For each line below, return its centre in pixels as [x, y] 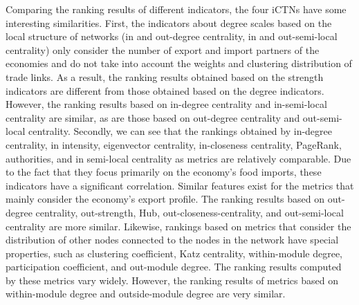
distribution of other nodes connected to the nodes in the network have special [172, 240]
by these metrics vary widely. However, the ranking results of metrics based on [172, 280]
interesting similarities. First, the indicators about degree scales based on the [169, 22]
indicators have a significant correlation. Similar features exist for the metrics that [180, 185]
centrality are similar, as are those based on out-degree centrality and [153, 117]
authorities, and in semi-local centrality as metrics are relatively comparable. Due [178, 158]
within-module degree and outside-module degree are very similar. [146, 294]
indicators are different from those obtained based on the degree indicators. [165, 90]
